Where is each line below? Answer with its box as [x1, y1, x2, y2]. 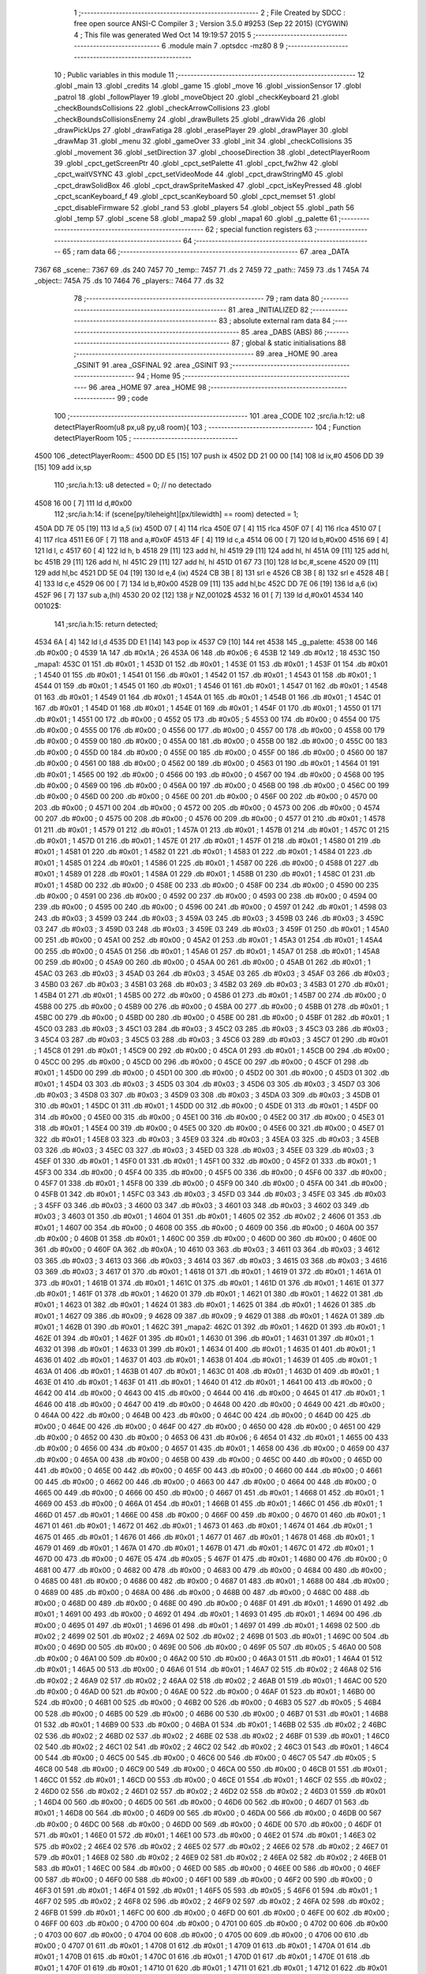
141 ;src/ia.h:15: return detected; [54, 619, 158, 629]
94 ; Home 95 [136, 371, 181, 381]
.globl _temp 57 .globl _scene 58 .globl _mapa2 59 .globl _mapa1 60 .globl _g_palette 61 [54, 214, 338, 223]
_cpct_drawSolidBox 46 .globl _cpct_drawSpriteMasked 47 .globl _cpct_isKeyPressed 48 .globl [54, 180, 362, 190]
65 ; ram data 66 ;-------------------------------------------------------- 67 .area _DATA [62, 247, 350, 257]
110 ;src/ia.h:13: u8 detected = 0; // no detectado [54, 480, 212, 490]
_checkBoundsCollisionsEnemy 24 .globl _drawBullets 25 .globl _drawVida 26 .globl [54, 114, 326, 124]
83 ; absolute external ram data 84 [218, 316, 331, 325]
